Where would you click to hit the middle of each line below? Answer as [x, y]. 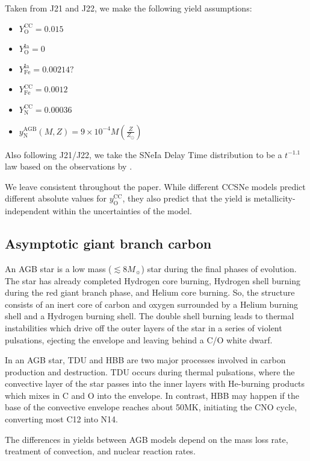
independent [27, 211]
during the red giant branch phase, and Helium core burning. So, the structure [150, 292]
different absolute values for [56, 198]
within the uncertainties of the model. [122, 211]
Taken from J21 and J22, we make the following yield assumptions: [129, 8]
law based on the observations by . [69, 166]
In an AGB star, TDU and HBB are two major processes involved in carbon [145, 360]
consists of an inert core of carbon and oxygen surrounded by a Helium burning [152, 304]
